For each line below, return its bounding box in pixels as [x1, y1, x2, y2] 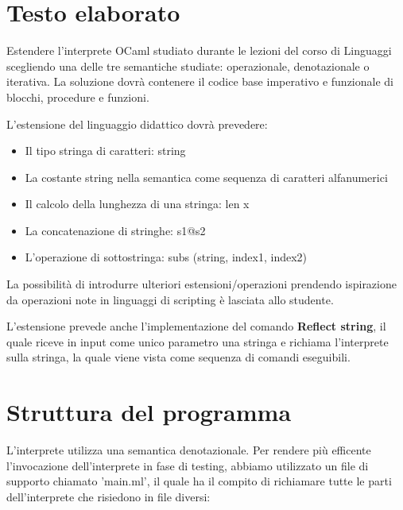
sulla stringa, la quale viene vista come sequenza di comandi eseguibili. [6, 349, 351, 365]
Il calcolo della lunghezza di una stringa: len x [25, 195, 250, 212]
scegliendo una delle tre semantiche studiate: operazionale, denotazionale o [6, 57, 370, 74]
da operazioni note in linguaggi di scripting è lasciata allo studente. [6, 291, 334, 307]
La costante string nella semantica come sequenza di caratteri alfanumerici [25, 168, 388, 185]
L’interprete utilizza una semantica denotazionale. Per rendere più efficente [6, 442, 371, 458]
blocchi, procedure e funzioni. [6, 88, 149, 105]
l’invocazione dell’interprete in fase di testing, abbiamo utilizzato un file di [6, 457, 369, 473]
